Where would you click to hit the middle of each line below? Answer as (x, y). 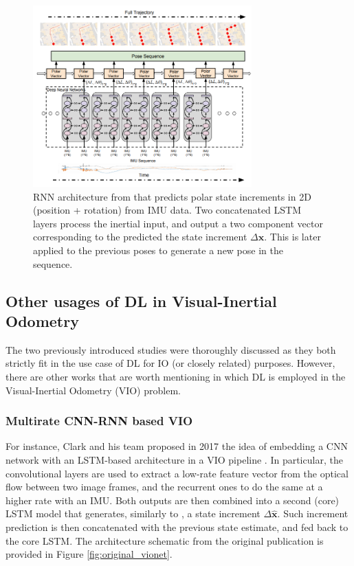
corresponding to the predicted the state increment (140, 237)
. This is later (292, 237)
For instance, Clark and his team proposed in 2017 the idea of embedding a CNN (177, 446)
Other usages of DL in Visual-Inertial (141, 301)
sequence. (53, 263)
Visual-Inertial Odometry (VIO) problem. (93, 390)
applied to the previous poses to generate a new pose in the (158, 250)
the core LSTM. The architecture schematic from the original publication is (165, 540)
